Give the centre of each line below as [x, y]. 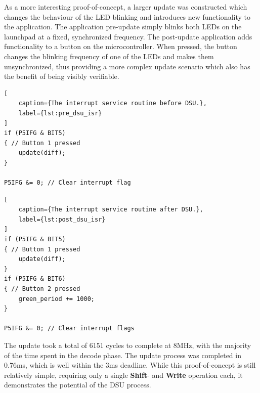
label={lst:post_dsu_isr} [62, 219]
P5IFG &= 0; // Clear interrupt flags [69, 329]
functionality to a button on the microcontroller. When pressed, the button [121, 46]
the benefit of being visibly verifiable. [62, 76]
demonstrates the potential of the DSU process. [78, 385]
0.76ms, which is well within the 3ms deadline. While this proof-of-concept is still [130, 365]
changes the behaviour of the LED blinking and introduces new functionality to [127, 16]
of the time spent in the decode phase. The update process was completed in [123, 355]
